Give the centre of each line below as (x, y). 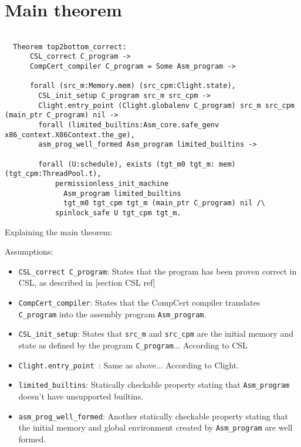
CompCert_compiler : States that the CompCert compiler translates (139, 302)
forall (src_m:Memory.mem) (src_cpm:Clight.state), (133, 86)
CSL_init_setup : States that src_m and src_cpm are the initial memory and (156, 333)
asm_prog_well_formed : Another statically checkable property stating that (153, 416)
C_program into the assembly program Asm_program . (112, 314)
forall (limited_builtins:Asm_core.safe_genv (129, 125)
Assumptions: (29, 251)
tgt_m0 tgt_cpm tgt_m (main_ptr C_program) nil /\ (164, 203)
